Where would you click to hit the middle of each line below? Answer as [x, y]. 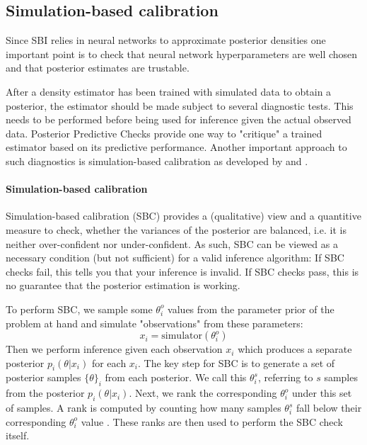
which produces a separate [295, 349]
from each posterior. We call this [176, 377]
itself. [18, 435]
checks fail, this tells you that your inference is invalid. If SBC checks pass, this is [182, 271]
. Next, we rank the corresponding [203, 393]
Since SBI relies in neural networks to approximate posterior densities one [166, 40]
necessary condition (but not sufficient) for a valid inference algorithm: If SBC [175, 258]
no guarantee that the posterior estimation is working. [123, 285]
